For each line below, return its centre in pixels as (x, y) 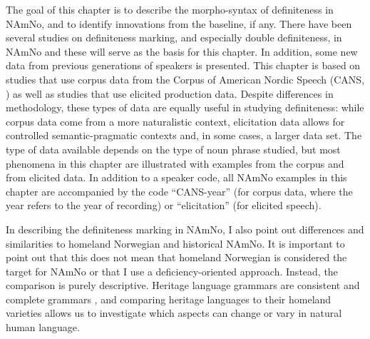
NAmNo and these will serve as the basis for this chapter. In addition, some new (182, 51)
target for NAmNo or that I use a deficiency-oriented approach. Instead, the (172, 271)
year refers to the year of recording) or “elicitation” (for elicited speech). (164, 205)
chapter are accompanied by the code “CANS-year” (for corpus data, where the (179, 191)
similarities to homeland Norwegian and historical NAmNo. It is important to (175, 243)
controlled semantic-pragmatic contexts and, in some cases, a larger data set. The (184, 135)
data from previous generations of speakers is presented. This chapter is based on (183, 65)
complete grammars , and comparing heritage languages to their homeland (169, 299)
